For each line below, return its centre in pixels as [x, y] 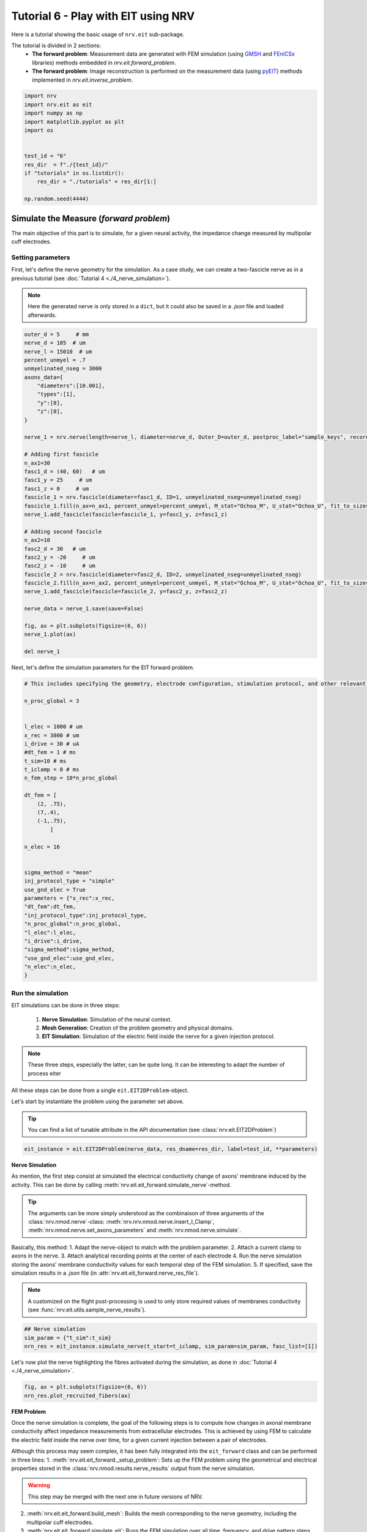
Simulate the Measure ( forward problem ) [91, 218]
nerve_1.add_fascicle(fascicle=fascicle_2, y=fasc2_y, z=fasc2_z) [126, 592]
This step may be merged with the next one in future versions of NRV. [115, 1496]
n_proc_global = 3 [52, 701]
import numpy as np [53, 113]
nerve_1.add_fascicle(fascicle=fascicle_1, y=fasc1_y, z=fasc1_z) [126, 514]
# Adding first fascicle [61, 454]
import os [39, 131]
